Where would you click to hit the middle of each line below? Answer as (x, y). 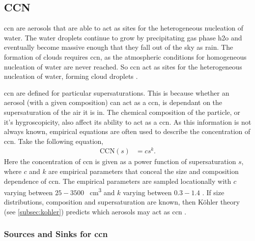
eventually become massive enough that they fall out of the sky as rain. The (119, 47)
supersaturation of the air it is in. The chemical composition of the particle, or (122, 112)
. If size (213, 192)
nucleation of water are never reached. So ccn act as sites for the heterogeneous (123, 66)
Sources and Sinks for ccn (56, 233)
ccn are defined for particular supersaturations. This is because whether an (117, 92)
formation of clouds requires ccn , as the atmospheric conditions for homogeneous (125, 56)
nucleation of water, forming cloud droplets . (71, 76)
